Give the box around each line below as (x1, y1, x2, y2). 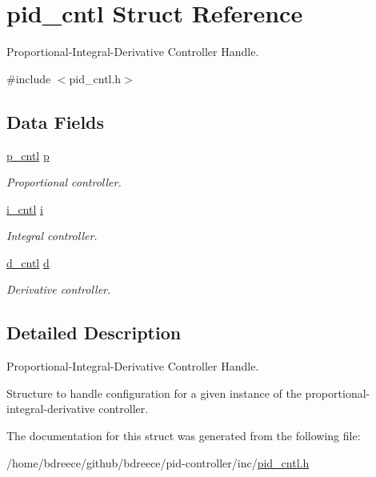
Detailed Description (6, 320, 182, 345)
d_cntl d (6, 254, 50, 271)
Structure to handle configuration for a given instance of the (6, 384, 302, 401)
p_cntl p (6, 146, 50, 163)
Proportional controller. (6, 174, 122, 190)
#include (6, 70, 51, 86)
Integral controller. (6, 227, 98, 244)
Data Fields (6, 109, 105, 134)
